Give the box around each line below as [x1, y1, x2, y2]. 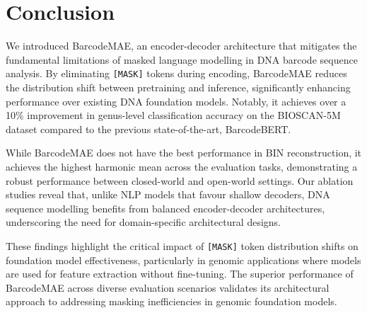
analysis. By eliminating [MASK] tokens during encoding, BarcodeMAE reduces [6, 66, 347, 81]
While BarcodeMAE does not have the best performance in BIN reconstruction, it [6, 145, 362, 160]
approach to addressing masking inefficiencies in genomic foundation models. [6, 294, 337, 309]
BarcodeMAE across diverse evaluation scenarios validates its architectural [6, 280, 330, 295]
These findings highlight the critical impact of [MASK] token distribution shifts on [6, 238, 359, 253]
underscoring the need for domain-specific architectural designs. [6, 215, 281, 229]
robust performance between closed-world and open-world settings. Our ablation [6, 173, 354, 188]
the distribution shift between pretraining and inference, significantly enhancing [6, 79, 351, 94]
